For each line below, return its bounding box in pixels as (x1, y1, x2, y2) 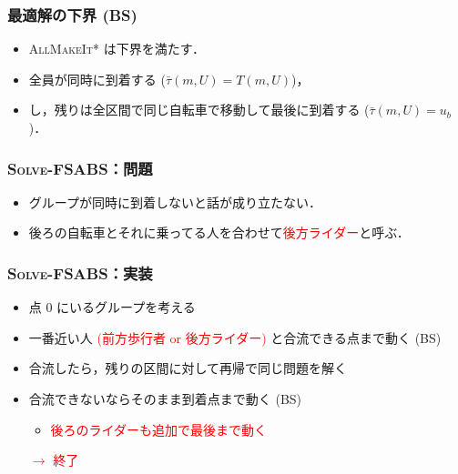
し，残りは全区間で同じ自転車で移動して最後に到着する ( (28, 100, 370, 119)
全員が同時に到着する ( (28, 69, 166, 88)
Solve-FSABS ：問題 (7, 156, 153, 179)
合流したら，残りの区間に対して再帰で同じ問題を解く (28, 358, 347, 378)
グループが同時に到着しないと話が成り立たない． (28, 192, 321, 211)
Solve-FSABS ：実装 (7, 261, 153, 284)
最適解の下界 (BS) (7, 3, 137, 25)
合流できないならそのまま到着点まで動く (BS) (28, 389, 302, 408)
